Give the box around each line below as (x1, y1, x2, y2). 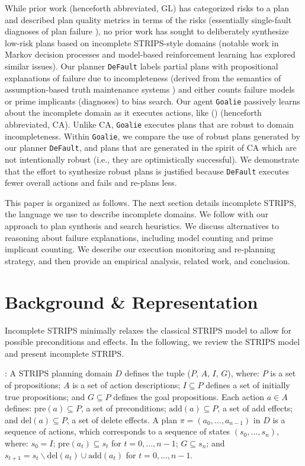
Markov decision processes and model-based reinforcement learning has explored (5, 48, 296, 61)
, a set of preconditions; (81, 402, 166, 414)
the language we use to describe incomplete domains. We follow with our (5, 208, 269, 220)
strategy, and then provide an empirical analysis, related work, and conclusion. (5, 254, 290, 267)
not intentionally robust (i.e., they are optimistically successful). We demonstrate (5, 153, 299, 166)
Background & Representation (5, 289, 258, 313)
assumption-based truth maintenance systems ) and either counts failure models (5, 83, 295, 96)
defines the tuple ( (124, 367, 191, 379)
